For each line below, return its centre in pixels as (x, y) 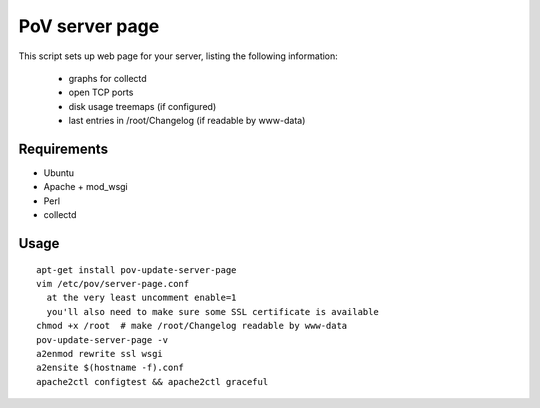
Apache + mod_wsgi (86, 187)
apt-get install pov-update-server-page (136, 269)
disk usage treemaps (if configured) (142, 106)
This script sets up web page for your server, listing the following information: (178, 56)
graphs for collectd (107, 78)
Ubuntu (59, 173)
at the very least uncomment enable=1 (141, 298)
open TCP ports (101, 92)
